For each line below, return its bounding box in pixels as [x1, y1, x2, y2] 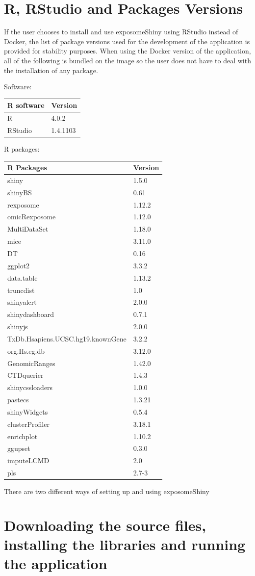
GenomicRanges [7, 358, 55, 368]
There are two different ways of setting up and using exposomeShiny [4, 486, 209, 497]
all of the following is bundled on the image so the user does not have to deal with [4, 55, 251, 65]
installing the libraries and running [4, 534, 246, 554]
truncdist [7, 285, 35, 295]
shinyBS [7, 187, 32, 197]
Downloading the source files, [4, 515, 206, 535]
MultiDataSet [7, 224, 49, 234]
